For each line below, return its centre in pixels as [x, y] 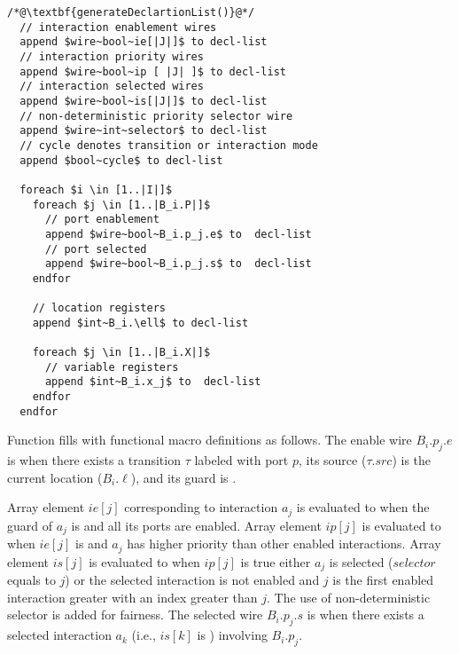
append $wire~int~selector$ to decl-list [144, 131]
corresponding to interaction [201, 507]
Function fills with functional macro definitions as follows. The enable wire [210, 440]
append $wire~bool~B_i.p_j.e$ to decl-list [178, 234]
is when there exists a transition [94, 460]
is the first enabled [383, 580]
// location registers [99, 308]
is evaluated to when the [363, 507]
